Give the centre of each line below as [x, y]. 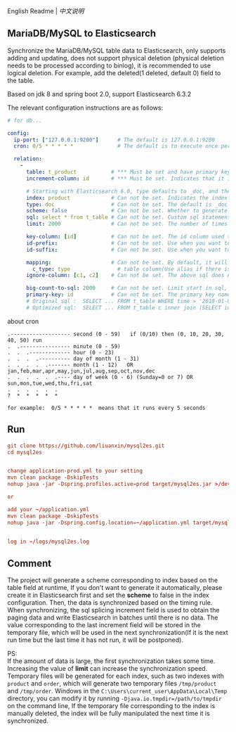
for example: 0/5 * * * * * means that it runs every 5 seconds [106, 408]
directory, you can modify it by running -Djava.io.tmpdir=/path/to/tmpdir [115, 698]
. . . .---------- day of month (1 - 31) [73, 359]
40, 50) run [25, 340]
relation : [28, 159]
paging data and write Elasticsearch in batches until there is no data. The [113, 617]
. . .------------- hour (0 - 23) [61, 352]
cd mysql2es [25, 452]
